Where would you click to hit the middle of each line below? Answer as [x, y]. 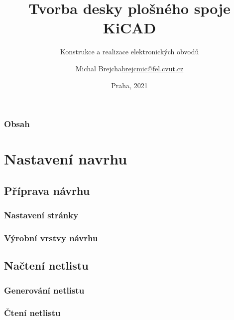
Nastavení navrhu [66, 159]
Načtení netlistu [46, 265]
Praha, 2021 [129, 85]
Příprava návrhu [47, 190]
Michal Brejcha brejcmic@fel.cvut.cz [129, 68]
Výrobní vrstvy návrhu [51, 238]
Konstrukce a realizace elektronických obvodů [129, 52]
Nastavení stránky [41, 215]
